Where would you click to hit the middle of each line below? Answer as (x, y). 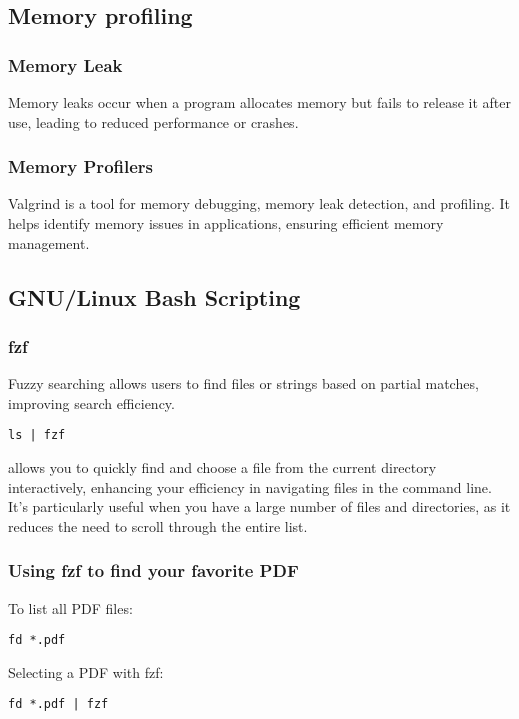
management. (49, 242)
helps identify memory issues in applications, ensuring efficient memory (226, 223)
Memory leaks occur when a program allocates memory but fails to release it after (259, 102)
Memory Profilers (81, 166)
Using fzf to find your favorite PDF (153, 570)
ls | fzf (37, 435)
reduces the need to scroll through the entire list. (158, 525)
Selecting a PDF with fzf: (86, 671)
